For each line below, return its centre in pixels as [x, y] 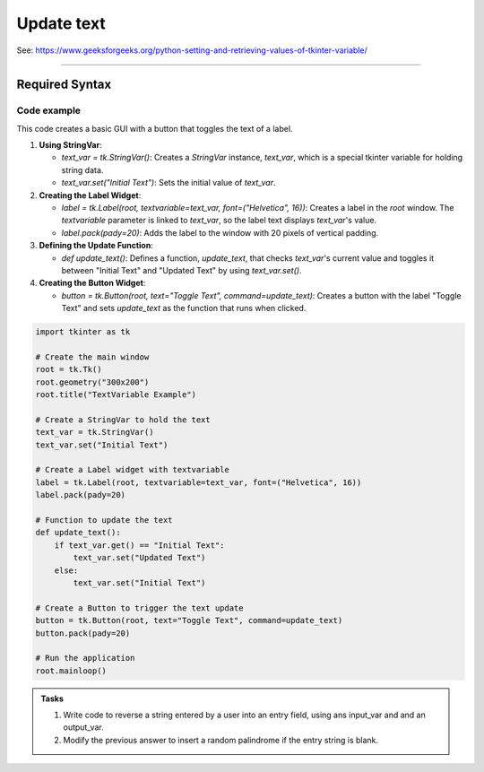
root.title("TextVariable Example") [116, 395]
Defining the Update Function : [96, 246]
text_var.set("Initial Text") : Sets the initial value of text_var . [169, 183]
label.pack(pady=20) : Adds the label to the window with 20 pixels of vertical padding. [220, 232]
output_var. [84, 727]
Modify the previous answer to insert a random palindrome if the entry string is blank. [221, 740]
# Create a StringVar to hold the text [123, 420]
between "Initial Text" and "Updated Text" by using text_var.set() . [181, 270]
